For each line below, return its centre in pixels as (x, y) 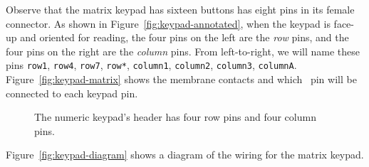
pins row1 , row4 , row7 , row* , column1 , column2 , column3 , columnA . (151, 65)
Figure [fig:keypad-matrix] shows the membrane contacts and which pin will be (181, 79)
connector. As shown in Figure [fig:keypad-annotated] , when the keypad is (168, 23)
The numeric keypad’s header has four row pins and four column (175, 117)
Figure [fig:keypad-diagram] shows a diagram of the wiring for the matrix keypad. (185, 155)
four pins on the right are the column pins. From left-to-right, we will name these (183, 51)
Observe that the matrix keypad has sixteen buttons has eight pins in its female (180, 9)
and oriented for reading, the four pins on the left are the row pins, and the (184, 37)
